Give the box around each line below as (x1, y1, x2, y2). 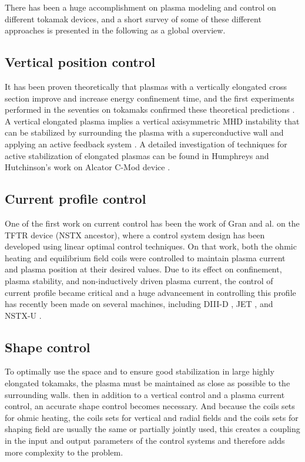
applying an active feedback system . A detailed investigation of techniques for (5, 137, 287, 150)
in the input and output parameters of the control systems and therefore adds (5, 434, 285, 447)
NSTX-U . (5, 309, 42, 321)
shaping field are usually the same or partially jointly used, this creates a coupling (5, 423, 300, 435)
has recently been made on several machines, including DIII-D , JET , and (5, 298, 273, 310)
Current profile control (5, 190, 146, 208)
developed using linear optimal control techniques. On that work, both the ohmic (5, 240, 297, 252)
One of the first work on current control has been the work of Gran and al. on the (5, 217, 300, 229)
